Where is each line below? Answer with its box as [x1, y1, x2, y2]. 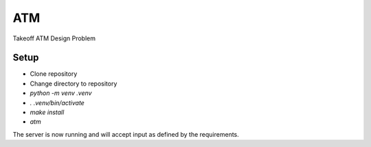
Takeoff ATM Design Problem [12, 34, 96, 42]
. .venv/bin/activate [30, 98, 85, 107]
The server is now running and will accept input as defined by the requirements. [12, 130, 240, 138]
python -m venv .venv [30, 89, 92, 97]
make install [30, 108, 65, 116]
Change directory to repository [30, 79, 117, 88]
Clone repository [30, 70, 78, 78]
